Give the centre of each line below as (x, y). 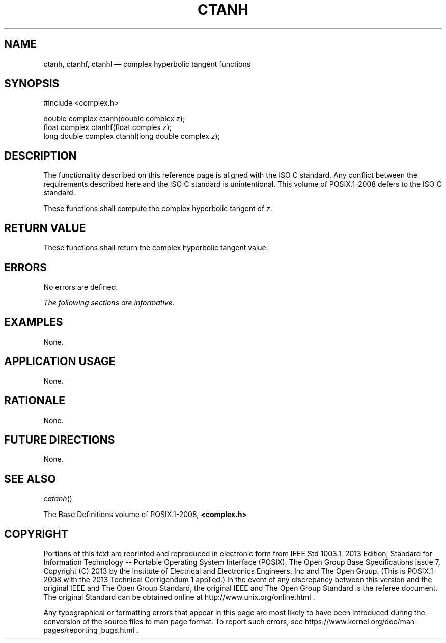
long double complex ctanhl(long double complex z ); (132, 136)
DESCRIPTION (40, 156)
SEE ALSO (30, 479)
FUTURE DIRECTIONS (60, 440)
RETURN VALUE (45, 228)
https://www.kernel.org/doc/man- (361, 622)
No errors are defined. (81, 287)
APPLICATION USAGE (60, 362)
